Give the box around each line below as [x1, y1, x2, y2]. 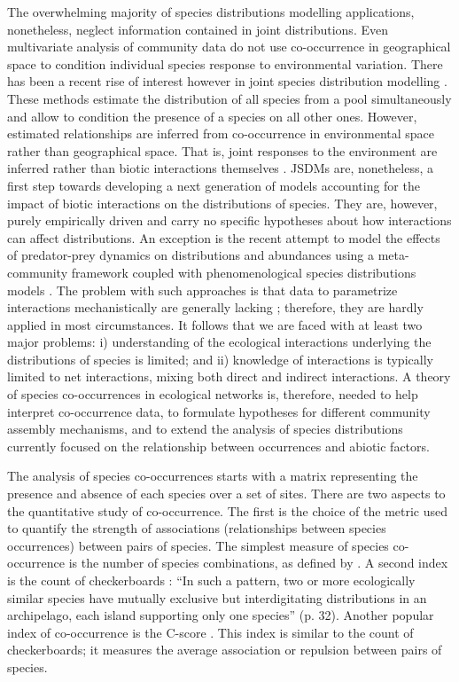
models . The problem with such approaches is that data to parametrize [7, 280, 398, 299]
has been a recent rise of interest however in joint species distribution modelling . [7, 72, 447, 90]
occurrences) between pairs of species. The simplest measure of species [7, 536, 389, 554]
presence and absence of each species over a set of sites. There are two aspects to [7, 484, 446, 503]
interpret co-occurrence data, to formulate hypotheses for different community [7, 402, 431, 420]
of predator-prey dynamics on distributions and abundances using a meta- [7, 246, 409, 264]
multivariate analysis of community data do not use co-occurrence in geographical [7, 37, 451, 56]
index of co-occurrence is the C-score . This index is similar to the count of [7, 623, 414, 641]
